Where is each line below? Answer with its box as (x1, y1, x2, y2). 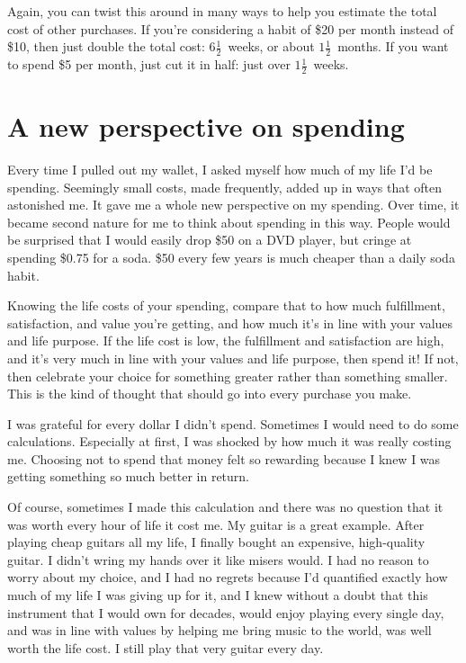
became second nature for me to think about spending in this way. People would (7, 212, 451, 231)
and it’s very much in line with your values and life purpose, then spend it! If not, (7, 348, 459, 367)
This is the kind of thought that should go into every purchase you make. (7, 384, 412, 403)
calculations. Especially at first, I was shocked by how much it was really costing (7, 432, 452, 451)
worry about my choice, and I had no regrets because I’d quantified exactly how (7, 568, 448, 587)
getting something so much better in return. (7, 467, 249, 486)
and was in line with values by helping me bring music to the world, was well (7, 621, 432, 640)
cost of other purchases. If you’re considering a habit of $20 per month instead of (7, 19, 454, 38)
